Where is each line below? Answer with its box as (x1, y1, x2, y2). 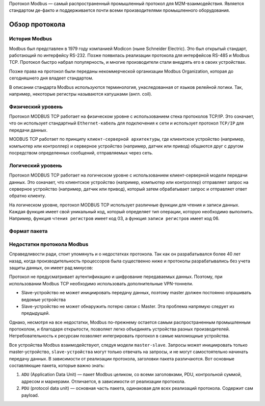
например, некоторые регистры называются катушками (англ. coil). (9, 91, 152, 97)
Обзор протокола (9, 20, 66, 29)
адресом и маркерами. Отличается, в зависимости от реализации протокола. (21, 378, 186, 384)
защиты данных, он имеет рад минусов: (9, 265, 93, 271)
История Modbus (9, 35, 53, 42)
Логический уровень (9, 162, 62, 169)
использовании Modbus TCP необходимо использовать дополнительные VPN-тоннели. (9, 280, 193, 286)
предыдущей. (21, 310, 50, 316)
